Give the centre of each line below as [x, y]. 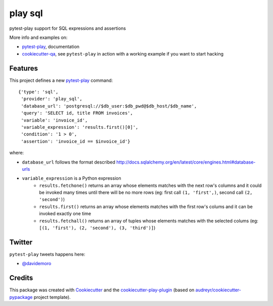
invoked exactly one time [65, 214]
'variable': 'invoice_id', [54, 120]
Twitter [21, 242]
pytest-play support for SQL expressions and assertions [68, 28]
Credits [21, 278]
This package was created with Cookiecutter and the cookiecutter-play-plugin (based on [102, 290]
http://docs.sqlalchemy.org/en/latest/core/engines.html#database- [186, 162]
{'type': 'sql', [38, 92]
